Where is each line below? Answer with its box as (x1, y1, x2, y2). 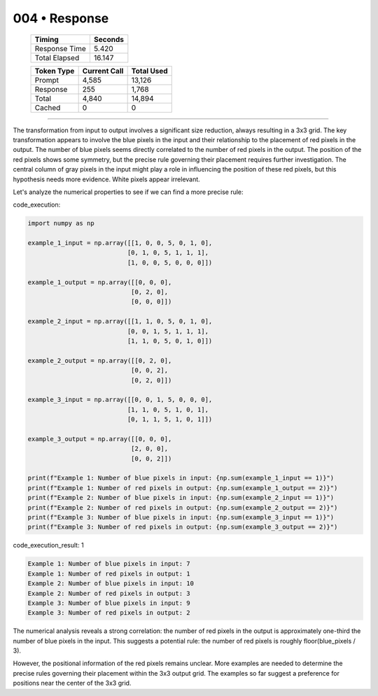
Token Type (34, 66, 75, 76)
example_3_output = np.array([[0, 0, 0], (27, 435, 172, 443)
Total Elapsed (34, 53, 80, 62)
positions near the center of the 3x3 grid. (13, 679, 132, 688)
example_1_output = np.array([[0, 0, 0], (27, 278, 172, 286)
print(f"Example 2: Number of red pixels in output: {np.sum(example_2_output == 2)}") (27, 503, 338, 511)
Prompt (34, 75, 59, 85)
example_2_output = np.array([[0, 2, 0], (27, 356, 172, 364)
